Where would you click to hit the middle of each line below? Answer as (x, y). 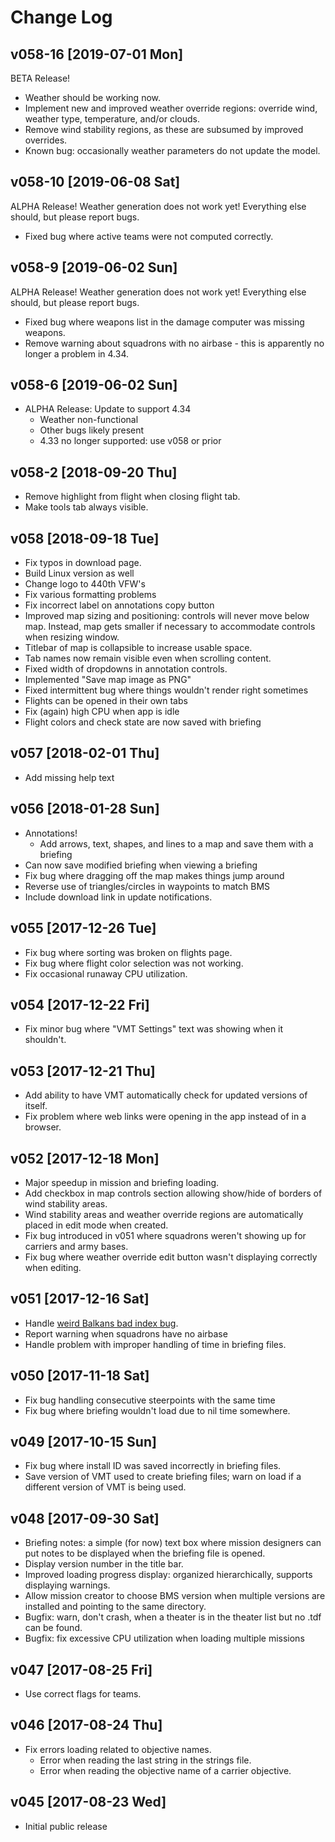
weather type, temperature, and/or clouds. (112, 119)
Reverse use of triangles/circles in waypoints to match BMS (147, 886)
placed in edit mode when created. (96, 1225)
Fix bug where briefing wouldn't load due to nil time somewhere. (157, 1410)
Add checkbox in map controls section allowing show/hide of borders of (173, 1193)
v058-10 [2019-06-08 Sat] (95, 182)
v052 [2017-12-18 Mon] (85, 1158)
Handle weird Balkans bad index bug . (101, 1323)
